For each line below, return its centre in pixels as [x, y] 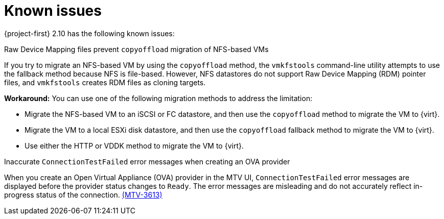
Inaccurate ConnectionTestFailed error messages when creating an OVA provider [147, 161]
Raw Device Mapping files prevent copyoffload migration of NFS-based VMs [136, 49]
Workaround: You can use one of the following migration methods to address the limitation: [158, 98]
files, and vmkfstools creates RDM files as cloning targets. [105, 82]
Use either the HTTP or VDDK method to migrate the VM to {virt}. [134, 145]
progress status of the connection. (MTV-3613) [83, 194]
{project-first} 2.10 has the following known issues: [89, 33]
